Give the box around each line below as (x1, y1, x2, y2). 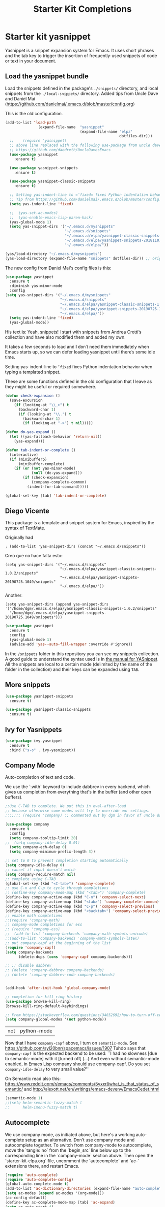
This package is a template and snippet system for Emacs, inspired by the (5, 520, 155, 526)
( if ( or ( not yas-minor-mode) (14, 466, 76, 471)
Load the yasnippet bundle (5, 72, 89, 81)
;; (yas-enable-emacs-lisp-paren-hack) (9, 215, 93, 220)
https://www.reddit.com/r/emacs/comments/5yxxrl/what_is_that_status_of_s (5, 1081, 159, 1087)
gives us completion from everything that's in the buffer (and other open (5, 789, 151, 795)
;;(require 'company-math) (5, 918, 60, 922)
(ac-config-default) (5, 1195, 48, 1201)
